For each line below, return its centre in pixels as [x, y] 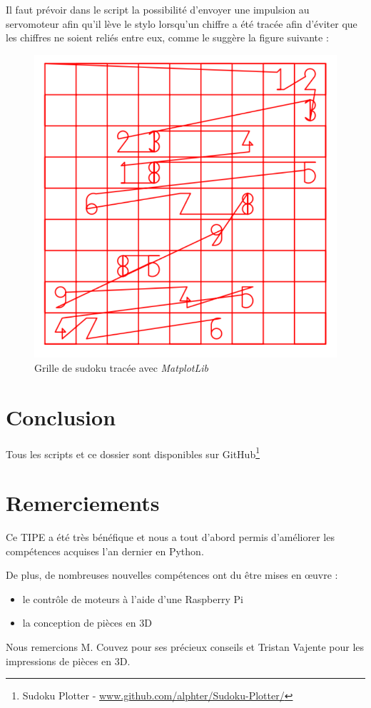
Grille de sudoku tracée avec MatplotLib [121, 367]
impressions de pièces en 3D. [68, 661]
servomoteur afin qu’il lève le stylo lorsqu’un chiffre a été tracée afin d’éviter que [182, 23]
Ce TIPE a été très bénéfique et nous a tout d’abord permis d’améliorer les [170, 537]
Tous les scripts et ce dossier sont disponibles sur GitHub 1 [133, 452]
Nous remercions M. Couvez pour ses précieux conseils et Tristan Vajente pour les [185, 647]
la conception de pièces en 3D [87, 623]
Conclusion [61, 416]
